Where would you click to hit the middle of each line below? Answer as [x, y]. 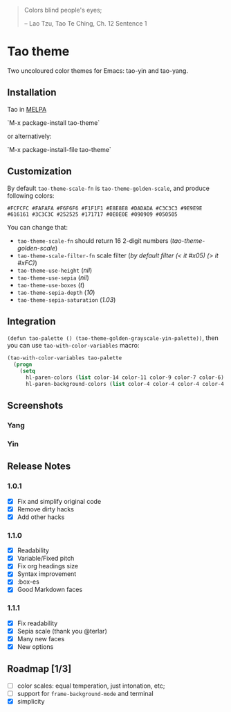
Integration [32, 321]
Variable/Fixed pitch [46, 559]
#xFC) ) [27, 262]
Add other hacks [41, 517]
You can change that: [37, 227]
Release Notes [39, 467]
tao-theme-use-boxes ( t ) [51, 285]
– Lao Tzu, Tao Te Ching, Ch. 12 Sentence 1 [85, 23]
